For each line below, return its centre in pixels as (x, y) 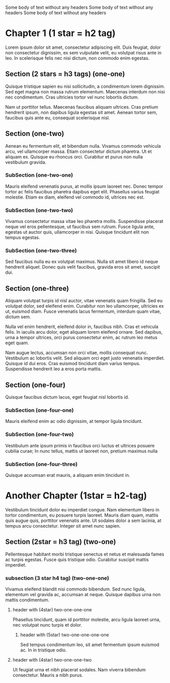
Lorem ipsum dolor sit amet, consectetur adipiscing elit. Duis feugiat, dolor (83, 47)
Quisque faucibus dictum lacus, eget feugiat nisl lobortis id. (67, 397)
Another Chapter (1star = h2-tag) (76, 496)
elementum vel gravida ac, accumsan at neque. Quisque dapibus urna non (83, 595)
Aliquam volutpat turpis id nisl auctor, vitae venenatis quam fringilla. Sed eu (84, 301)
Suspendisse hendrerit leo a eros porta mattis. (54, 369)
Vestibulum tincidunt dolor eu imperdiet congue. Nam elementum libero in (82, 509)
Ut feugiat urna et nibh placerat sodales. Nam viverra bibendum (79, 670)
